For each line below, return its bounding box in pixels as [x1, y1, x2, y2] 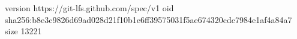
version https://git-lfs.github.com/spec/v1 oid [5, 2, 174, 14]
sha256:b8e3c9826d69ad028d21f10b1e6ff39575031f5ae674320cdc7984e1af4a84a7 [5, 13, 292, 25]
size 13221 [5, 25, 42, 37]
